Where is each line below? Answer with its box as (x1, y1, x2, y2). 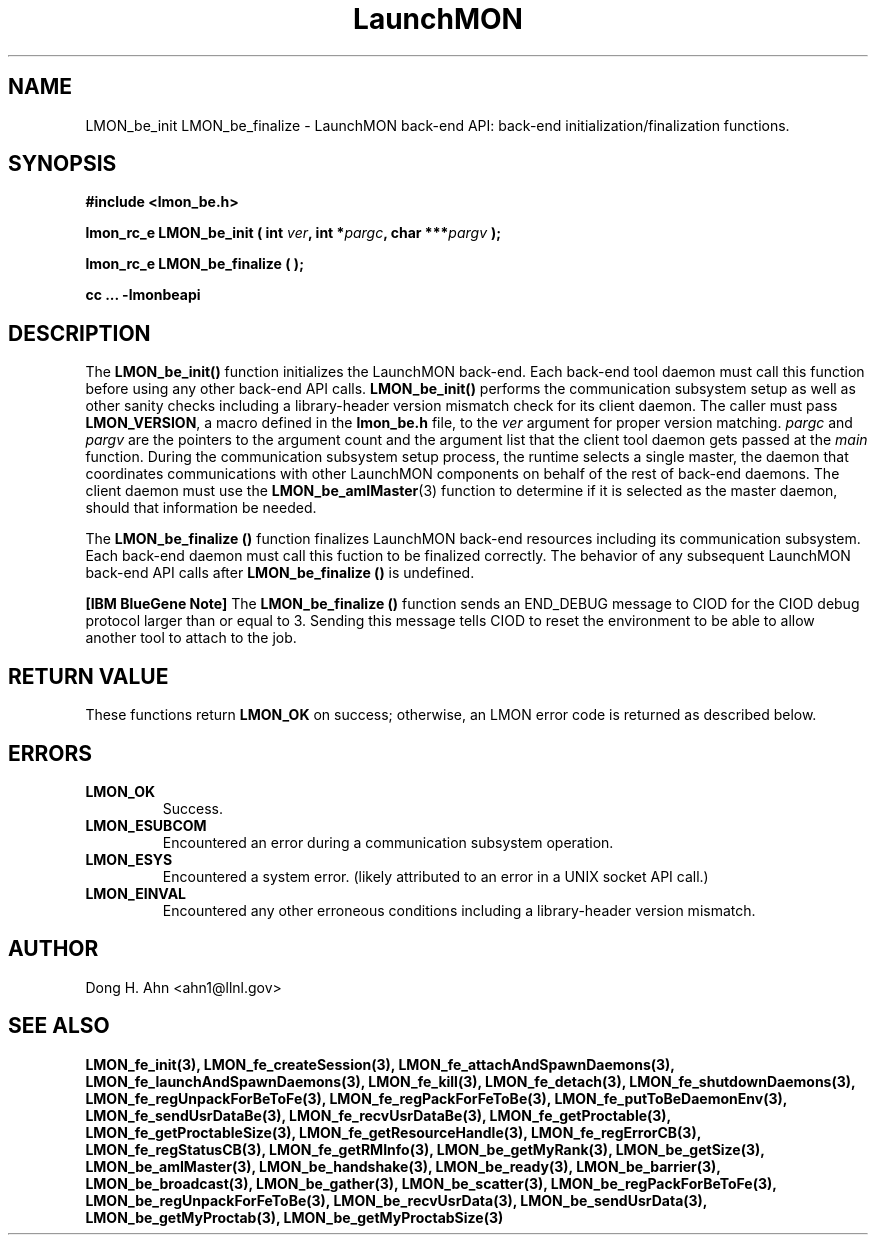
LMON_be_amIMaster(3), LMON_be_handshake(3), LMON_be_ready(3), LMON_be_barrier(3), (85, 1157, 721, 1175)
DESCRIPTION (8, 320, 151, 346)
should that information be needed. (85, 499, 317, 517)
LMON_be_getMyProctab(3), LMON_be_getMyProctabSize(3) (85, 1208, 504, 1226)
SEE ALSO (8, 1013, 110, 1039)
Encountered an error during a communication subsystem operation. (162, 833, 614, 851)
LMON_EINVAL (85, 884, 187, 902)
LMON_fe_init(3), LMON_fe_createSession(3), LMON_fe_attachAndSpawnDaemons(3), (85, 1055, 675, 1073)
